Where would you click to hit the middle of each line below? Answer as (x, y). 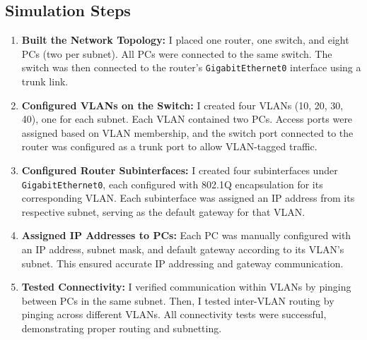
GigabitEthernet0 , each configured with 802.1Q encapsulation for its (172, 184)
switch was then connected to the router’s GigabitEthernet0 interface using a (191, 67)
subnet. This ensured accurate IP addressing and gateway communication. (182, 263)
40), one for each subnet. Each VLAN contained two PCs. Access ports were (187, 119)
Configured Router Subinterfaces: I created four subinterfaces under (180, 170)
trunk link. (45, 81)
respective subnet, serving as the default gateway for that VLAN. (163, 211)
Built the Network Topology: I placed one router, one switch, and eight (185, 40)
